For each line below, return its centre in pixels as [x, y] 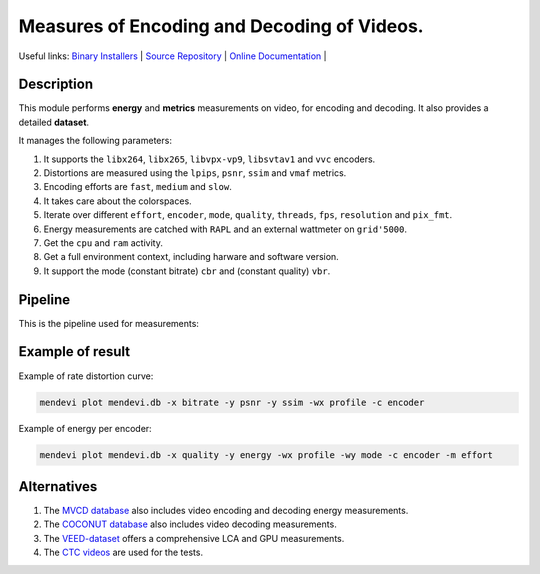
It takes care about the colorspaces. [117, 201]
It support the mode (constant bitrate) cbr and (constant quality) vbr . [187, 271]
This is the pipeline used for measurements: [109, 323]
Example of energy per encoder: [85, 428]
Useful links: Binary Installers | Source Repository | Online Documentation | [172, 56]
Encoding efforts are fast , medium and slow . [137, 187]
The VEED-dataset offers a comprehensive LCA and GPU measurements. [194, 538]
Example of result [74, 351]
